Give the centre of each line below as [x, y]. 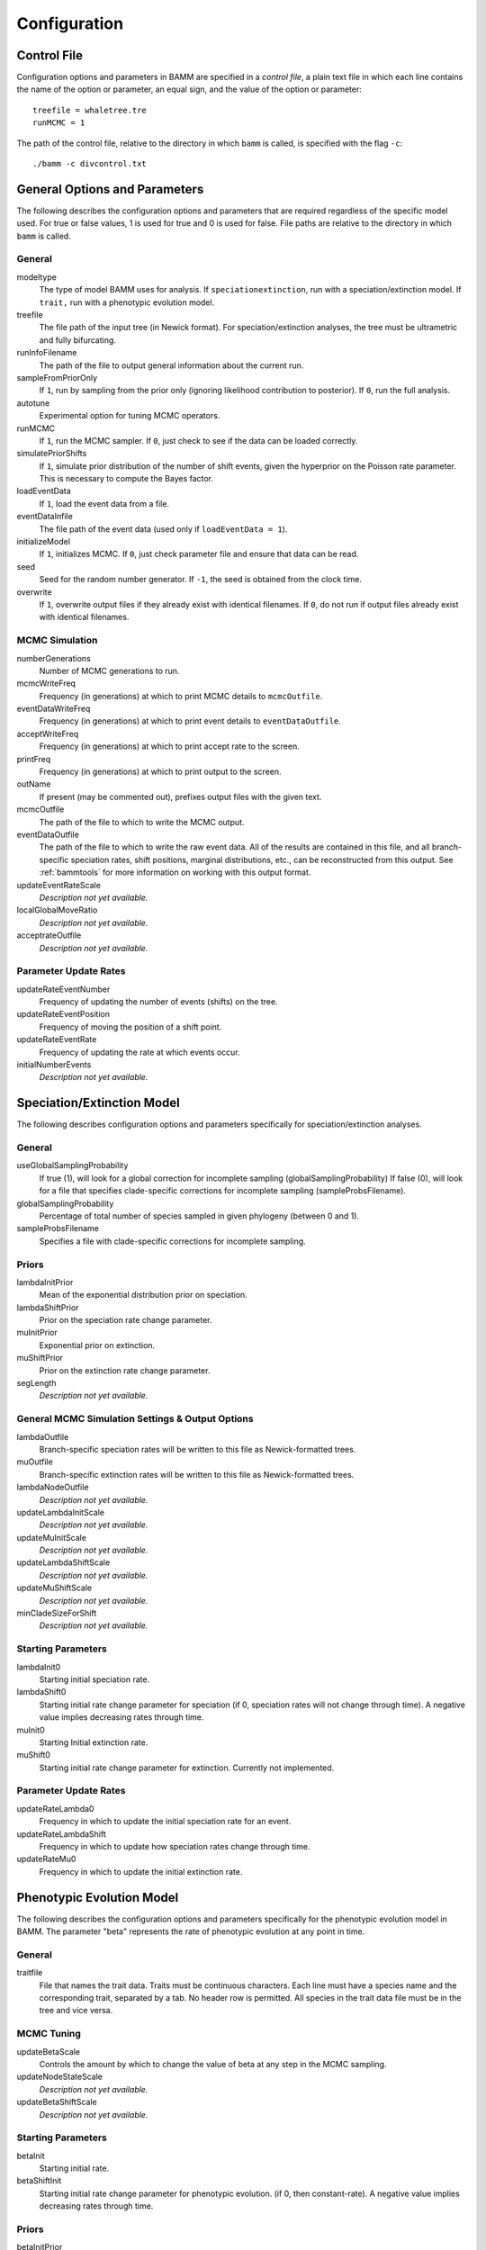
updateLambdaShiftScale [63, 1562]
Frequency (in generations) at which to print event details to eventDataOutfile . [190, 721]
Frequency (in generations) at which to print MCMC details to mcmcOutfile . [181, 696]
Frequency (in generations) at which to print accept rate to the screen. [170, 746]
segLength [36, 1383]
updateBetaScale [49, 2051]
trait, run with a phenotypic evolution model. [127, 302]
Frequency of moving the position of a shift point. [130, 1027]
